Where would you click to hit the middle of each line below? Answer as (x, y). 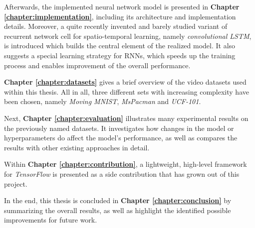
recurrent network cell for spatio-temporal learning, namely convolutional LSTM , (128, 36)
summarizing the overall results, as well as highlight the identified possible (118, 210)
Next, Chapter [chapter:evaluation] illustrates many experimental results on (126, 118)
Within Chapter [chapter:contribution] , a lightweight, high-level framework (126, 164)
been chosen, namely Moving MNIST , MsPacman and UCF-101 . (103, 101)
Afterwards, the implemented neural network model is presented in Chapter (122, 6)
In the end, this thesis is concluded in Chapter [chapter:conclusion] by (118, 200)
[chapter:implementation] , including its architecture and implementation (120, 16)
